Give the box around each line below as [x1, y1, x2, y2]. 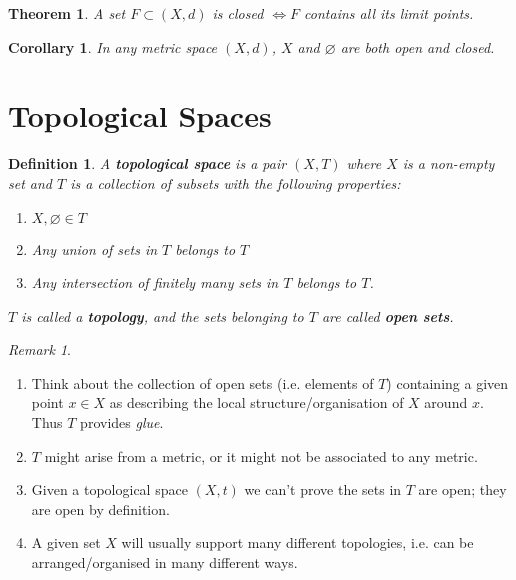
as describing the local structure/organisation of [109, 392, 404, 413]
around [424, 392, 468, 413]
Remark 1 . [8, 339, 71, 360]
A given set [31, 532, 101, 553]
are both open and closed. [340, 36, 495, 57]
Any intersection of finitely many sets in [31, 272, 279, 293]
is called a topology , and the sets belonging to [21, 305, 304, 326]
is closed [212, 3, 264, 23]
